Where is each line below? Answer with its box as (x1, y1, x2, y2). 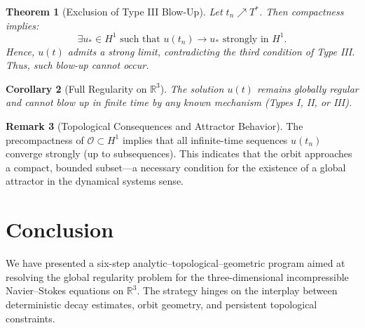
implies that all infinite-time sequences (122, 132, 288, 147)
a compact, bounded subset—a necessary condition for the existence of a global (6, 159, 346, 174)
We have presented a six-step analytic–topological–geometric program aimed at (6, 256, 345, 270)
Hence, (6, 44, 35, 58)
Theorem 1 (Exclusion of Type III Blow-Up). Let (6, 4, 223, 18)
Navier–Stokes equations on (6, 283, 124, 298)
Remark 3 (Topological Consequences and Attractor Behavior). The (6, 119, 303, 133)
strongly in (222, 34, 269, 44)
